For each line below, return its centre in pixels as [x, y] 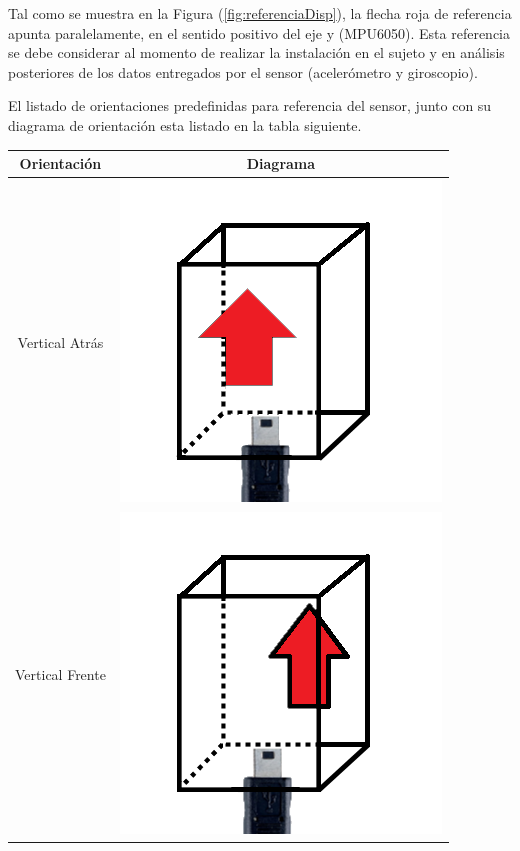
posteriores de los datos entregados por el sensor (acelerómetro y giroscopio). [243, 71]
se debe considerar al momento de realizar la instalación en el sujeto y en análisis [256, 52]
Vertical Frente [60, 674]
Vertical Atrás [60, 342]
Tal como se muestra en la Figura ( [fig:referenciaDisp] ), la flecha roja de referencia [260, 13]
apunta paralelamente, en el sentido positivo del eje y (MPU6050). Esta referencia [259, 32]
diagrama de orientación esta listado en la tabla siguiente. [185, 124]
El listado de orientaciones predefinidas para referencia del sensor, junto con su [250, 105]
